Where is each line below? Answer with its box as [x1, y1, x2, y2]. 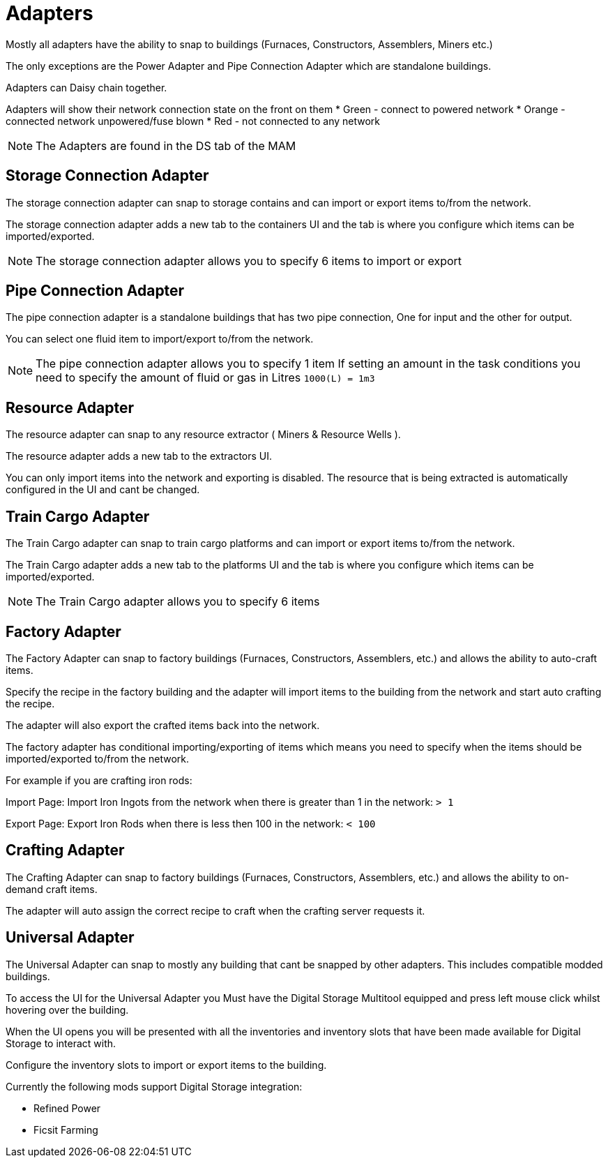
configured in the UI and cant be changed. [6, 483, 200, 496]
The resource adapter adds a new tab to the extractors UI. [6, 450, 273, 463]
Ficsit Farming [33, 1123, 98, 1136]
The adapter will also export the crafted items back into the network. [6, 719, 320, 731]
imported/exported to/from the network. [6, 752, 190, 765]
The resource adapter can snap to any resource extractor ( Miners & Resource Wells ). [6, 428, 401, 441]
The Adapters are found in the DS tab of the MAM [36, 138, 296, 153]
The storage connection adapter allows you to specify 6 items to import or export [36, 253, 462, 268]
